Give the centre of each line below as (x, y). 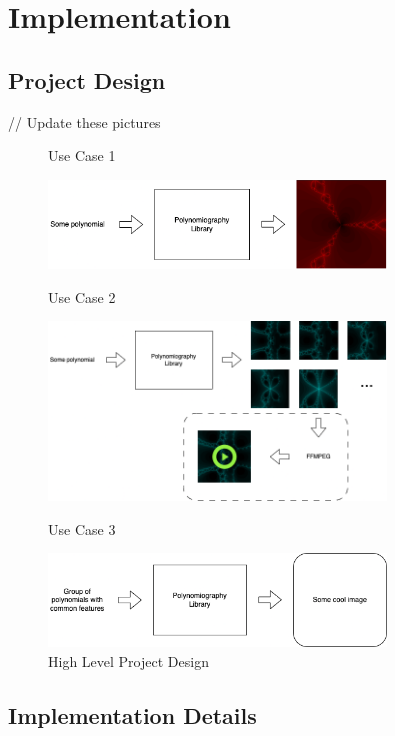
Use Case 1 (82, 155)
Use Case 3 (82, 528)
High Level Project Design (128, 660)
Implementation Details (132, 714)
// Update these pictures (84, 121)
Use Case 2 (82, 296)
